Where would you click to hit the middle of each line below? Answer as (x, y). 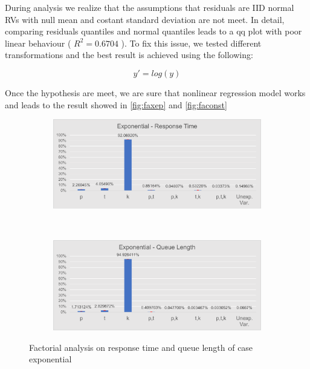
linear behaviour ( (38, 43)
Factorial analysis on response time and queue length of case (141, 347)
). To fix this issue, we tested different (191, 43)
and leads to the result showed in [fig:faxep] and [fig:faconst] (116, 104)
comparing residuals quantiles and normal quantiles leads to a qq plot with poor (153, 31)
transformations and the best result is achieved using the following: (129, 55)
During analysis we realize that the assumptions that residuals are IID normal (150, 7)
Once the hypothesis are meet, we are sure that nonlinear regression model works (155, 92)
